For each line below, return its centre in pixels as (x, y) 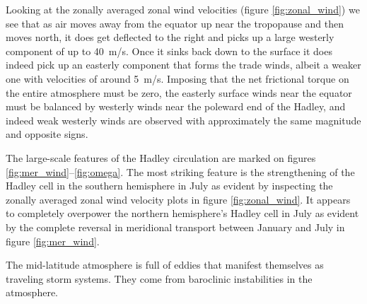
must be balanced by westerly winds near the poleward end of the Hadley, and (176, 106)
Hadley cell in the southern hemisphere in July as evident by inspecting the (169, 186)
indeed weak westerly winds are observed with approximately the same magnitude (183, 120)
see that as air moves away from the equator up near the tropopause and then (175, 23)
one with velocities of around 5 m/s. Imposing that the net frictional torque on (177, 78)
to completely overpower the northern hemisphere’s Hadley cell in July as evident (182, 213)
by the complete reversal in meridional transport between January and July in (175, 227)
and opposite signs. (47, 134)
